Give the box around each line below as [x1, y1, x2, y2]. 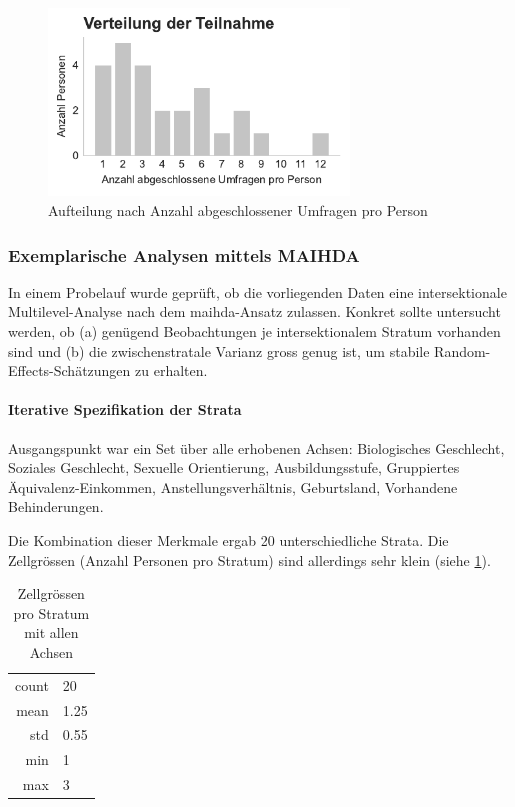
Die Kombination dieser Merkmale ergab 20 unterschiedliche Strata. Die [8, 529, 449, 550]
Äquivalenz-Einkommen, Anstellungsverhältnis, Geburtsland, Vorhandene [8, 476, 458, 497]
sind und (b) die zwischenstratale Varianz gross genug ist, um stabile [8, 340, 430, 361]
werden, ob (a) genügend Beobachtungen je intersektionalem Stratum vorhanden [8, 321, 501, 341]
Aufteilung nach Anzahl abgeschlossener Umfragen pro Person [48, 200, 428, 220]
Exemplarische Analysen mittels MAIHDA [8, 242, 360, 267]
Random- [434, 340, 491, 361]
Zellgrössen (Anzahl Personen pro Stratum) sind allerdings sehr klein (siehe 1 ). [8, 549, 491, 570]
